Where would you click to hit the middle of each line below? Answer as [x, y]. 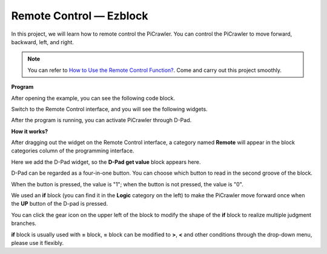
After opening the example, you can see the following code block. [93, 98]
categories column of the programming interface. [73, 151]
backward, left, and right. [42, 42]
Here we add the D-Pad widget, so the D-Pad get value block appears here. [106, 162]
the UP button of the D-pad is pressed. [60, 204]
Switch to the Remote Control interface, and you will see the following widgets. [110, 109]
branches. [24, 223]
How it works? [30, 131]
